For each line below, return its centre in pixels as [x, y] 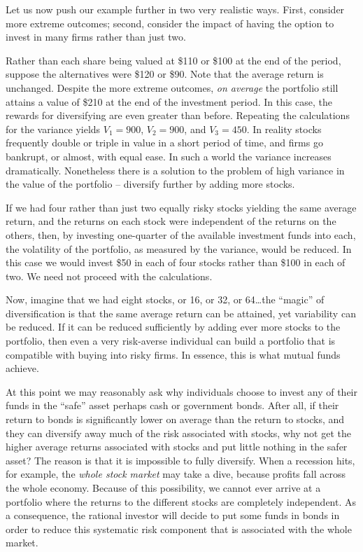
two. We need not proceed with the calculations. [109, 276]
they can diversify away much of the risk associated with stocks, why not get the [178, 433]
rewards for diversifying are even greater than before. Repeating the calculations [178, 115]
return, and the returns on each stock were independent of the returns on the [171, 221]
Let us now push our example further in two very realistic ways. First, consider [175, 9]
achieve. [22, 368]
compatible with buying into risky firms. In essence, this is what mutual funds [173, 354]
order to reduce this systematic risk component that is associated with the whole [179, 529]
